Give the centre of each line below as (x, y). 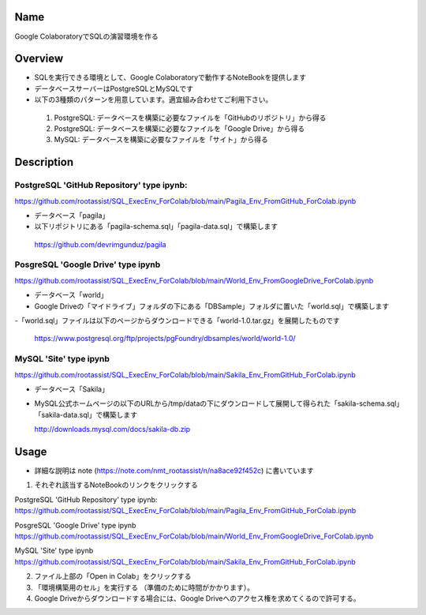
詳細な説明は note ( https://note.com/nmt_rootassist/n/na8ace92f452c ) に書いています (174, 471)
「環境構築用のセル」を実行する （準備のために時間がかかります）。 (144, 587)
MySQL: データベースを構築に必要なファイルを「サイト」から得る (161, 140)
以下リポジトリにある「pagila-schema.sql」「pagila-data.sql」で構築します (156, 227)
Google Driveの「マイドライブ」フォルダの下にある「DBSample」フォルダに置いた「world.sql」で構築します (212, 306)
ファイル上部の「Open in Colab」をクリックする (113, 576)
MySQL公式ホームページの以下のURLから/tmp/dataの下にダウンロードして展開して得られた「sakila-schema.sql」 (219, 403)
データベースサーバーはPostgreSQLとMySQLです (114, 88)
